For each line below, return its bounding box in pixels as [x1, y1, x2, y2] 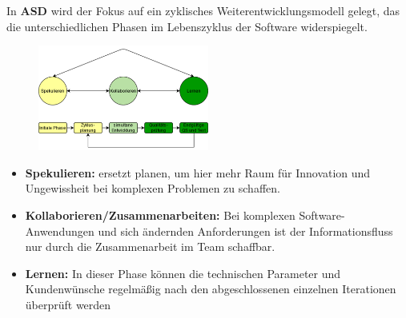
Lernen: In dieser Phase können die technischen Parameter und [25, 264, 341, 281]
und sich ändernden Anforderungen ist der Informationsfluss [98, 222, 393, 239]
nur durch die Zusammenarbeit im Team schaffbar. [25, 238, 275, 255]
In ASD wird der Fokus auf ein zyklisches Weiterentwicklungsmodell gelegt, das [6, 2, 400, 18]
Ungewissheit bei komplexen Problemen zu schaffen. [25, 180, 280, 197]
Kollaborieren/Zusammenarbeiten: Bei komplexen [25, 206, 295, 223]
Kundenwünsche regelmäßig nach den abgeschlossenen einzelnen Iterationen [25, 280, 396, 297]
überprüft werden [25, 296, 111, 312]
